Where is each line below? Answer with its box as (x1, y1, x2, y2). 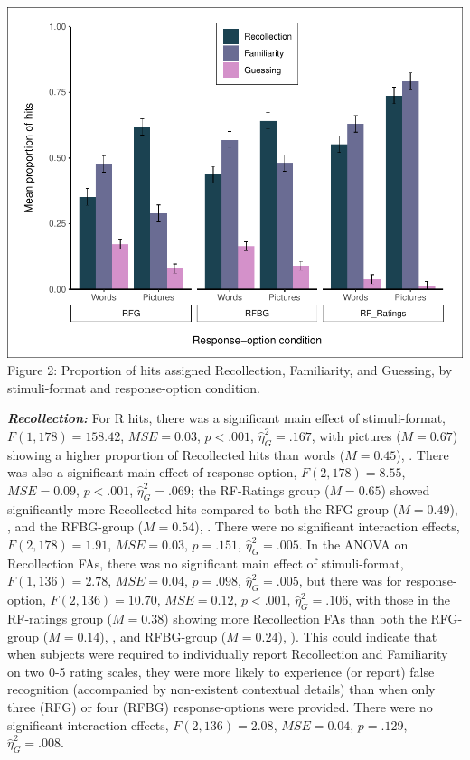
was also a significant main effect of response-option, (7, 463, 297, 482)
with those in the (355, 590, 451, 609)
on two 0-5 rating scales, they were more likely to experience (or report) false (7, 661, 435, 680)
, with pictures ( (311, 427, 401, 446)
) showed (381, 481, 430, 500)
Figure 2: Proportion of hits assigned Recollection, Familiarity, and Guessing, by (7, 361, 453, 380)
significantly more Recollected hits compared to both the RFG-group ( (7, 499, 399, 518)
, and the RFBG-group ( (7, 517, 144, 536)
